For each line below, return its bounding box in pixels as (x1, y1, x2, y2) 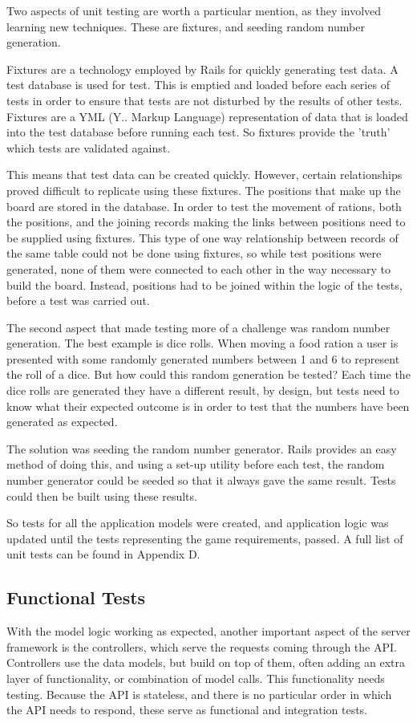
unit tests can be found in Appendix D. (6, 546, 200, 563)
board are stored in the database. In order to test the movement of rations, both (6, 197, 402, 214)
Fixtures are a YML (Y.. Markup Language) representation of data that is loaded (6, 108, 408, 124)
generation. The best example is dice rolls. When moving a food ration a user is (6, 335, 399, 351)
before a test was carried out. (6, 292, 150, 309)
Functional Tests (6, 585, 146, 610)
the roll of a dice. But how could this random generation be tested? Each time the (6, 366, 411, 383)
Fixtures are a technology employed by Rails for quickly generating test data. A (6, 60, 399, 77)
